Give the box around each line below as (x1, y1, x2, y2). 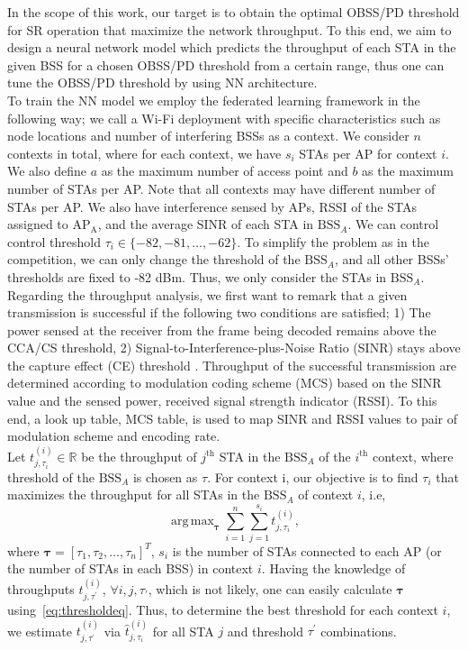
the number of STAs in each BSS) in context (7, 559, 254, 578)
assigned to (7, 215, 68, 233)
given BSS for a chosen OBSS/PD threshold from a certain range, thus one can (7, 55, 445, 74)
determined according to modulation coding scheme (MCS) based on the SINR (7, 373, 442, 392)
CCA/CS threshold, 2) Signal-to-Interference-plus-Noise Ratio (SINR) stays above (7, 338, 461, 357)
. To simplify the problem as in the (237, 232, 429, 251)
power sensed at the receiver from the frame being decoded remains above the (7, 320, 436, 339)
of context (298, 485, 354, 504)
